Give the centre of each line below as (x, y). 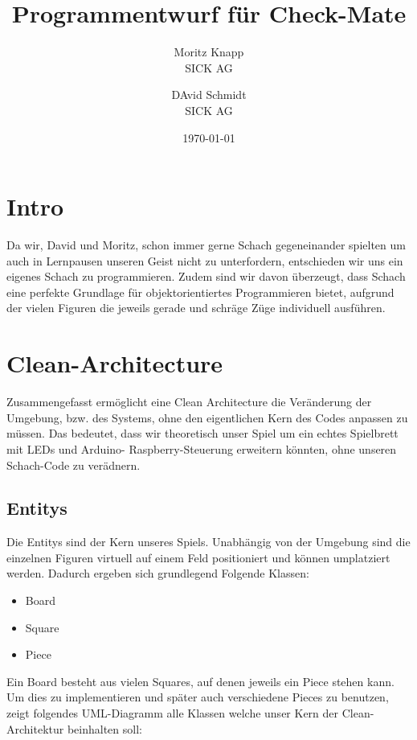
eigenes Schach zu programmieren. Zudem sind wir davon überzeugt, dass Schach (206, 276)
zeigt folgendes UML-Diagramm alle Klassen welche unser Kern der (173, 713)
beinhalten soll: (104, 728)
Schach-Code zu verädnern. (74, 465)
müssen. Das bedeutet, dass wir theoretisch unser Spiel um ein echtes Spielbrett (202, 433)
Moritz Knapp (209, 52)
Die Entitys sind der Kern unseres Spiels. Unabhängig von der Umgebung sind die (208, 542)
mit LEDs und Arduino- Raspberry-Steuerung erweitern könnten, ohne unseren (202, 448)
